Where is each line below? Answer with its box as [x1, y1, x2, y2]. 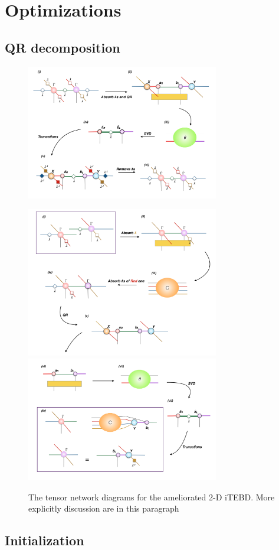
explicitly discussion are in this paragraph [28, 502, 179, 515]
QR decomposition [5, 38, 120, 56]
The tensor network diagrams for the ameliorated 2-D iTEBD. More [28, 490, 275, 503]
